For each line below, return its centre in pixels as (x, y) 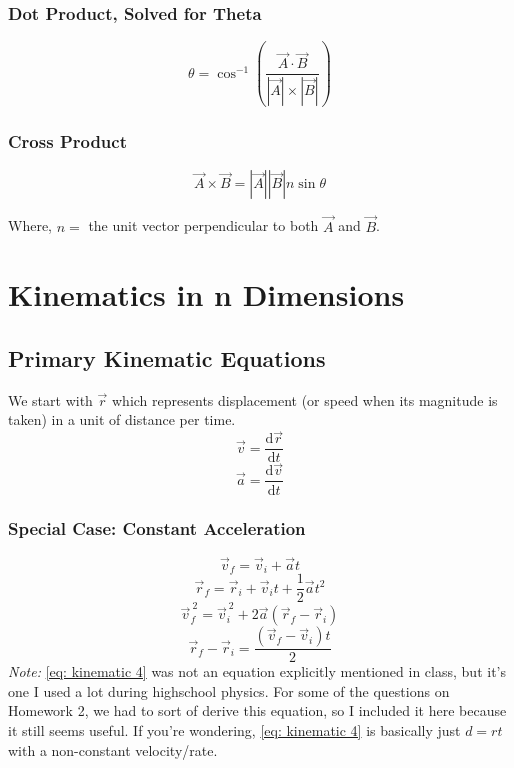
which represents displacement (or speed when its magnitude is (305, 399)
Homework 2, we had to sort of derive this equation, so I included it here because (257, 710)
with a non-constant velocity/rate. (113, 749)
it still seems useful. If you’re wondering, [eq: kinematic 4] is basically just (234, 730)
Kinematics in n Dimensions (206, 294)
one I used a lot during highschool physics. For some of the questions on (229, 690)
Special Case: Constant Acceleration (157, 528)
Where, (30, 225)
